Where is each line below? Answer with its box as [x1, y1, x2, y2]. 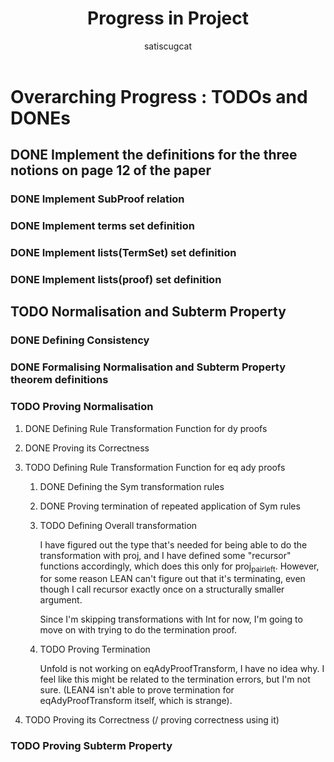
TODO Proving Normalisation [10, 400, 154, 414]
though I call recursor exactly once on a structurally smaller [39, 583, 285, 596]
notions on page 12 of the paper [10, 162, 212, 179]
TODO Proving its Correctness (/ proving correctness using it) [24, 714, 280, 726]
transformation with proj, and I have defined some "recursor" [39, 549, 292, 561]
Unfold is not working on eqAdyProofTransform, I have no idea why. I [39, 663, 325, 675]
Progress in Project [87, 7, 249, 30]
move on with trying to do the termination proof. [39, 624, 237, 636]
